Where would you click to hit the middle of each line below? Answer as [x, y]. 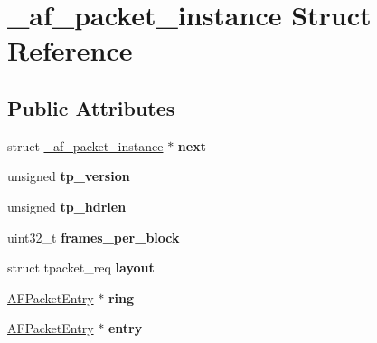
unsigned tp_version [69, 176]
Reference [70, 50]
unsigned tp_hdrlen [67, 206]
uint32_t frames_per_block [94, 237]
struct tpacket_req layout [81, 267]
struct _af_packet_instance [85, 145]
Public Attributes [91, 107]
